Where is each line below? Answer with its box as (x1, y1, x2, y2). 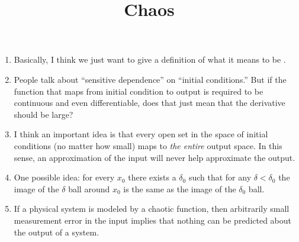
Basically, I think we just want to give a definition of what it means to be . (14, 53, 286, 66)
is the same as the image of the (123, 182, 236, 195)
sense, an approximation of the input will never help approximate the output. (14, 151, 295, 163)
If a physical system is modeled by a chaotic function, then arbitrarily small (14, 202, 290, 215)
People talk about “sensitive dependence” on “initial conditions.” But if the (14, 73, 287, 85)
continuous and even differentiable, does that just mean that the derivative (14, 96, 285, 109)
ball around (68, 182, 110, 195)
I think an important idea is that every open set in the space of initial (14, 128, 268, 140)
